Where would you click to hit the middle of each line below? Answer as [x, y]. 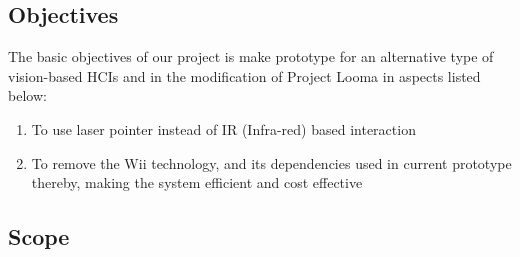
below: [27, 95]
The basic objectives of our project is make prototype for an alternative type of [251, 56]
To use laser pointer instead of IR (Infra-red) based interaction [223, 128]
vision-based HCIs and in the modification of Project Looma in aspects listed [244, 75]
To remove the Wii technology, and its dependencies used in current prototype [271, 162]
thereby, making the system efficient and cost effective [197, 182]
